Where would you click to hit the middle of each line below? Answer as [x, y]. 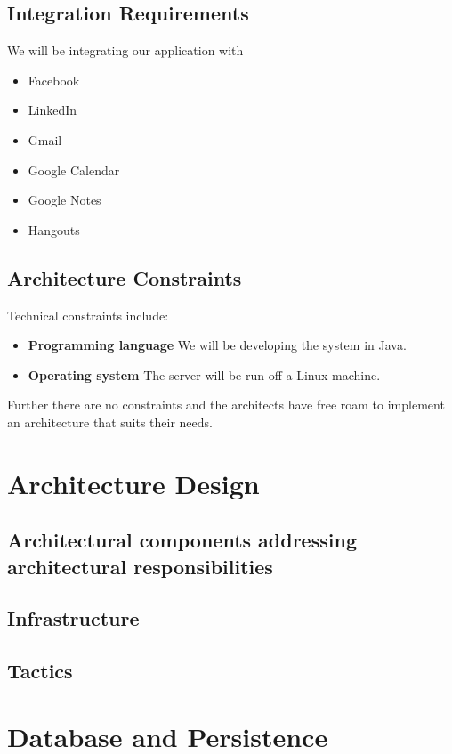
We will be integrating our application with [125, 50]
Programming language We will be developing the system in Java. [217, 345]
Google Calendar [74, 170]
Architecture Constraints [125, 277]
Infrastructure [73, 618]
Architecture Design [133, 483]
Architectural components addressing [182, 540]
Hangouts [54, 229]
